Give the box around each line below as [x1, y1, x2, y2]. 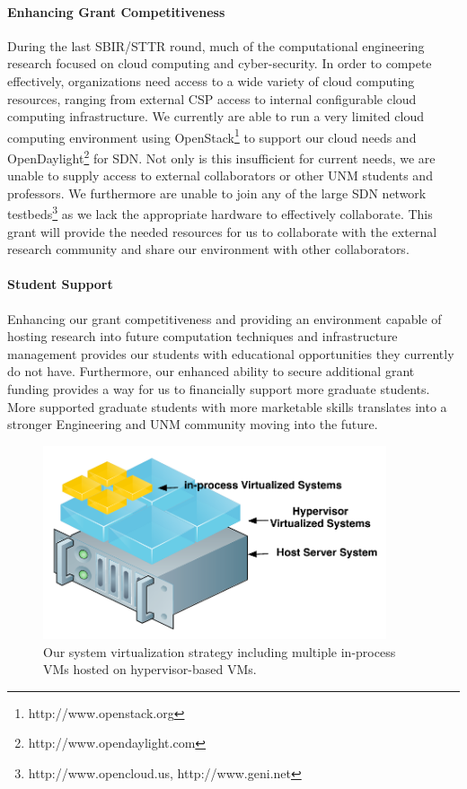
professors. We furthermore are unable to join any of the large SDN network [7, 183, 427, 202]
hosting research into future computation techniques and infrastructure [7, 327, 398, 346]
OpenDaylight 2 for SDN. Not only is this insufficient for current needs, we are [7, 146, 436, 167]
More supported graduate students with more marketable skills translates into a [7, 397, 447, 416]
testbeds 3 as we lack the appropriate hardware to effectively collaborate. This [7, 202, 433, 224]
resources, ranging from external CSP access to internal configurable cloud [7, 89, 417, 108]
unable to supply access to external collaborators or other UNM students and [7, 166, 433, 185]
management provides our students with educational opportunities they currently [7, 344, 454, 363]
